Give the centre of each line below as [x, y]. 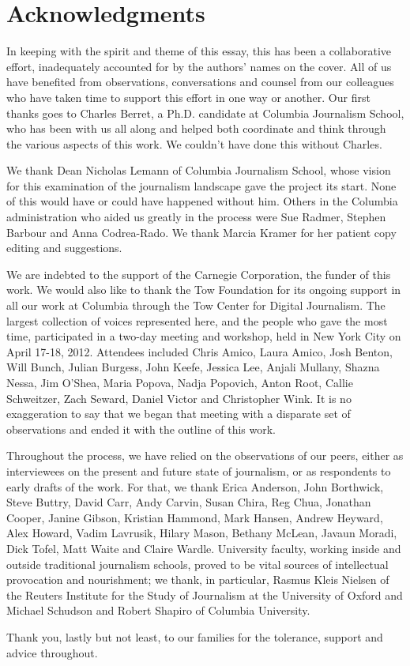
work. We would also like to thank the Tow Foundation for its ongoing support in [204, 290]
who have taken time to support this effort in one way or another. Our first [188, 97]
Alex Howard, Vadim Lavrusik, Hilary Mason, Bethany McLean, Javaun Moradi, [202, 533]
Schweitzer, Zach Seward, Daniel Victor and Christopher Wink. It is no [179, 398]
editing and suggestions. [64, 248]
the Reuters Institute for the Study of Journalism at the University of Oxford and [205, 595]
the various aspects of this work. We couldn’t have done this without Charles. [194, 143]
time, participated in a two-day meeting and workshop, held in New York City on [204, 336]
